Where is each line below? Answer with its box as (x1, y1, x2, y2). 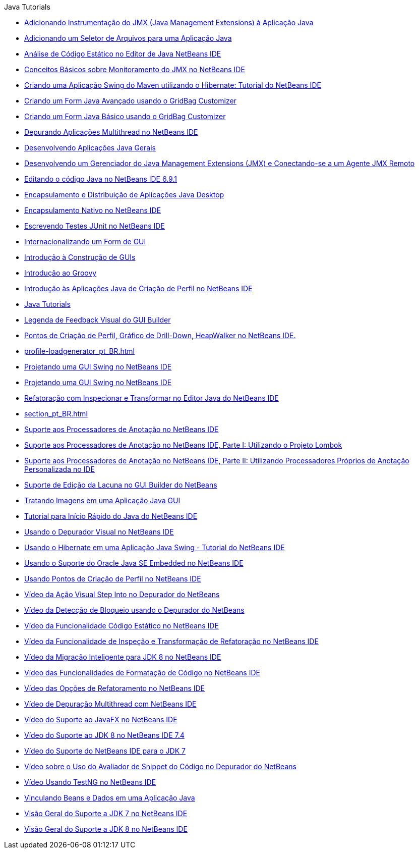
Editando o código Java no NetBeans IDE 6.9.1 (24, 175, 177, 183)
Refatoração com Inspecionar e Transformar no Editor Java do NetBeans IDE (24, 394, 279, 402)
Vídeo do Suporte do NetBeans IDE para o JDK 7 (24, 747, 186, 755)
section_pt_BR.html (24, 409, 88, 418)
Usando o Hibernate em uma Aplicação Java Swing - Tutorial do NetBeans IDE (24, 543, 285, 552)
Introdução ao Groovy (24, 269, 97, 277)
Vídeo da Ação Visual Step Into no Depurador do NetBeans (24, 590, 220, 599)
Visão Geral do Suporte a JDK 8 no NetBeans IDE (24, 825, 188, 833)
